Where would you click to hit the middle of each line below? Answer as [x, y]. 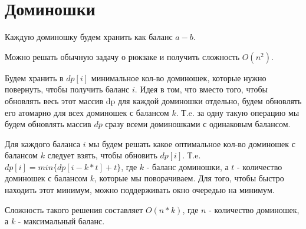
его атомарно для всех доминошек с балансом [87, 112]
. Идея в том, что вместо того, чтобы [201, 89]
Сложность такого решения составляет [74, 209]
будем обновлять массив [48, 124]
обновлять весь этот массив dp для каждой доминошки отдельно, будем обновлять [153, 100]
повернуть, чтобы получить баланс [67, 89]
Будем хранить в [34, 77]
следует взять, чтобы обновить [102, 155]
